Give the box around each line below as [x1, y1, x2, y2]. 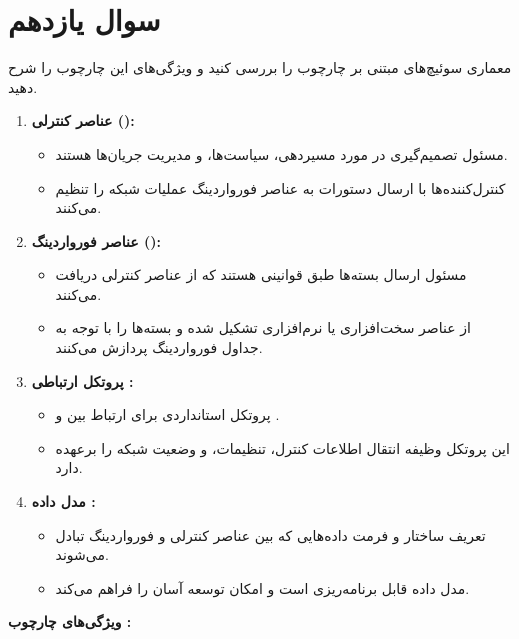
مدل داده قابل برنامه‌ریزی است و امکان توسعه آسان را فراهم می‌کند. [55, 577, 470, 598]
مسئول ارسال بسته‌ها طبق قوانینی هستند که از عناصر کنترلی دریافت [55, 264, 467, 285]
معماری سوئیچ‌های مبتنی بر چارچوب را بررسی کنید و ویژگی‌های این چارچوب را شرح [8, 57, 512, 78]
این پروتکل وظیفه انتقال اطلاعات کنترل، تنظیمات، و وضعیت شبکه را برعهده [55, 437, 510, 458]
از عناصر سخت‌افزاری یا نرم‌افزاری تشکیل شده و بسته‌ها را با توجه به [55, 317, 471, 338]
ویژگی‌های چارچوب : [8, 611, 132, 632]
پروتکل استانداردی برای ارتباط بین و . [55, 404, 280, 425]
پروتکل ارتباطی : [31, 370, 134, 391]
